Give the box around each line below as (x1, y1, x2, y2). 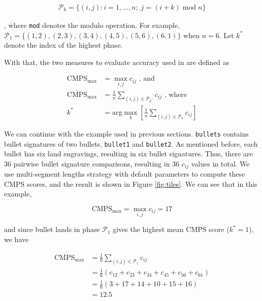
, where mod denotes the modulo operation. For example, (4, 20, 180, 30)
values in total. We (191, 158, 250, 169)
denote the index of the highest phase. (4, 40, 123, 50)
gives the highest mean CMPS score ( (113, 224, 230, 235)
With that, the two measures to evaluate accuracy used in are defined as (4, 56, 230, 67)
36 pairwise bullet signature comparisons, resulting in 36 (4, 158, 180, 169)
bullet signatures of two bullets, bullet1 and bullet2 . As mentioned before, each (4, 138, 258, 149)
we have (4, 233, 29, 244)
